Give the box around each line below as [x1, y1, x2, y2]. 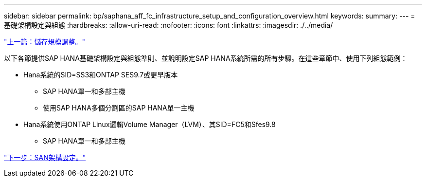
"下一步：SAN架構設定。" [4, 153, 86, 162]
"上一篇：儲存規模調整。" [4, 37, 86, 46]
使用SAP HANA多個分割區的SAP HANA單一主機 [43, 104, 195, 112]
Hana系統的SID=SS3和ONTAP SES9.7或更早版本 [23, 71, 178, 79]
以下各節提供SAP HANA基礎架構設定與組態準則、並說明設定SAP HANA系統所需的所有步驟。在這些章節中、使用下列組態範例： [4, 54, 408, 62]
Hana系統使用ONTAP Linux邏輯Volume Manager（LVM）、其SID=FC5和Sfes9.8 [23, 120, 276, 128]
